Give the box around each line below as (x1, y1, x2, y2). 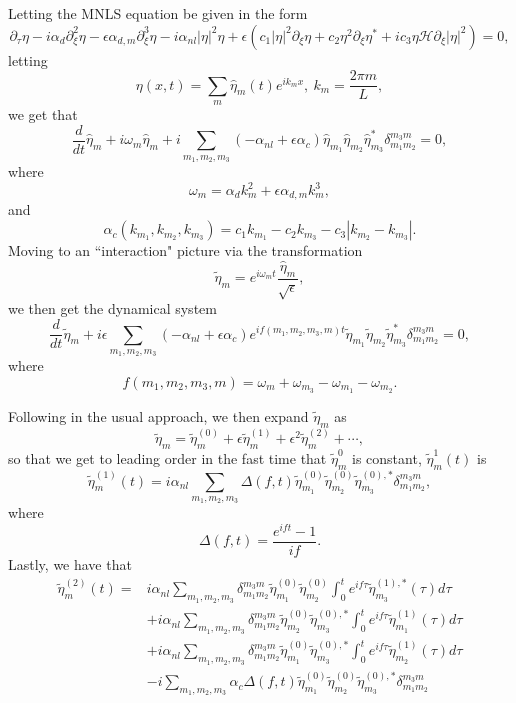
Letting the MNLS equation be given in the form (8, 3, 308, 23)
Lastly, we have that (8, 554, 132, 575)
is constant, (352, 448, 422, 469)
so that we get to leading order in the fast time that (8, 448, 327, 469)
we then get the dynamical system (8, 298, 217, 319)
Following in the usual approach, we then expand (8, 405, 309, 426)
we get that (8, 104, 78, 125)
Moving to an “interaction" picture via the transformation (8, 240, 363, 261)
